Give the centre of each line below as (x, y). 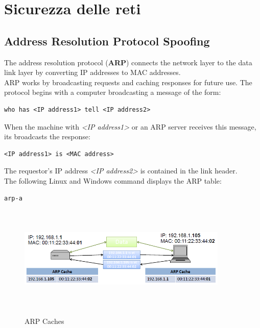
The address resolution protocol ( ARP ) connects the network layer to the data (128, 62)
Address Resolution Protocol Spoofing (107, 41)
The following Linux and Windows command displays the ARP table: (113, 180)
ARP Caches (44, 321)
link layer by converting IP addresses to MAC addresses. (92, 72)
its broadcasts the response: (47, 136)
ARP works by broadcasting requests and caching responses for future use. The (128, 82)
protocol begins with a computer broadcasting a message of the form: (113, 92)
